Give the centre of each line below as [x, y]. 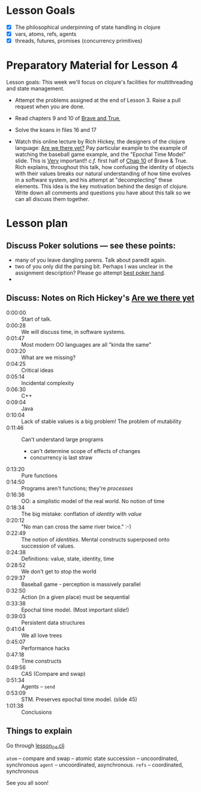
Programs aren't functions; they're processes [77, 488]
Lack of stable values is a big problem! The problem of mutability [101, 421]
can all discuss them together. [52, 199]
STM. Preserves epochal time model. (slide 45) [79, 699]
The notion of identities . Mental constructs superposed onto [95, 539]
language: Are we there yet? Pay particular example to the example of [101, 148]
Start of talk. [37, 319]
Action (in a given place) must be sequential [76, 597]
